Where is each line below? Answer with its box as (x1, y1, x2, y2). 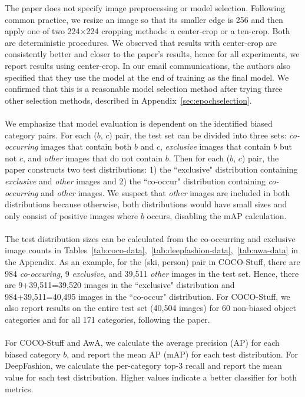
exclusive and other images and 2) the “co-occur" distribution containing (5, 174, 266, 187)
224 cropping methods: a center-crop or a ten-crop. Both (86, 25, 290, 37)
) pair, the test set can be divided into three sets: (109, 128, 287, 141)
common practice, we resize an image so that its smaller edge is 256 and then (5, 13, 283, 25)
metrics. (5, 382, 34, 395)
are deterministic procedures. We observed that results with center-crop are (5, 36, 277, 48)
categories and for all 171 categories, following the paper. (5, 313, 210, 326)
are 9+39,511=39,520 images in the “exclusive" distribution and (5, 279, 235, 291)
